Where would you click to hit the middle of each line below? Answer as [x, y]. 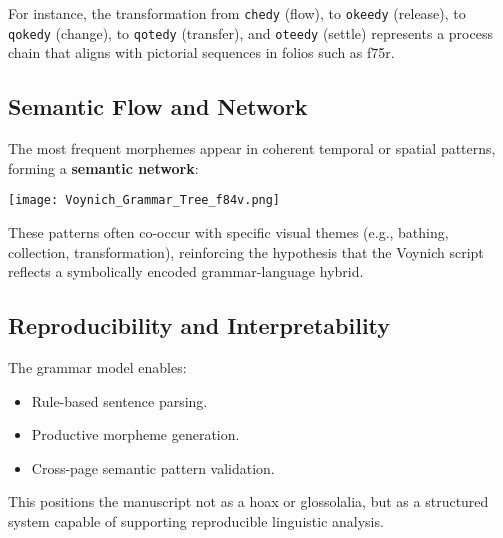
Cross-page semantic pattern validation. [153, 467]
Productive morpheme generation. [135, 434]
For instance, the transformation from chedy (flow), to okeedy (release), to [237, 13]
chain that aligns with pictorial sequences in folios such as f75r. [201, 52]
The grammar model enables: [97, 366]
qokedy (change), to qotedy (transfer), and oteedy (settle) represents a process [250, 32]
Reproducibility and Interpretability [199, 325]
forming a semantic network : [103, 167]
